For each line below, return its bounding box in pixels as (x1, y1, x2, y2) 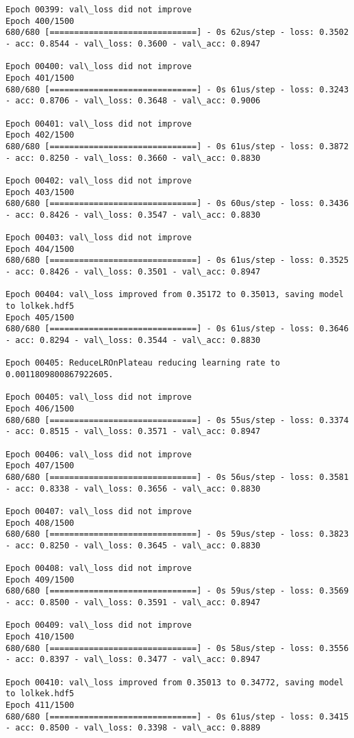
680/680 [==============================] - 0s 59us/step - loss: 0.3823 (5, 529, 349, 539)
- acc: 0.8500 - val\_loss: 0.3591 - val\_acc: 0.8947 (5, 598, 261, 608)
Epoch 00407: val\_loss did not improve (5, 506, 192, 516)
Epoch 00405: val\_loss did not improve (5, 392, 192, 403)
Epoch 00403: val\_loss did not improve (5, 233, 192, 243)
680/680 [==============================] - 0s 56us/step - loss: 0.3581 (5, 472, 349, 482)
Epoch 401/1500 (5, 73, 75, 83)
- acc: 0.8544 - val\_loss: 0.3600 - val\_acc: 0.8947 (5, 38, 261, 49)
